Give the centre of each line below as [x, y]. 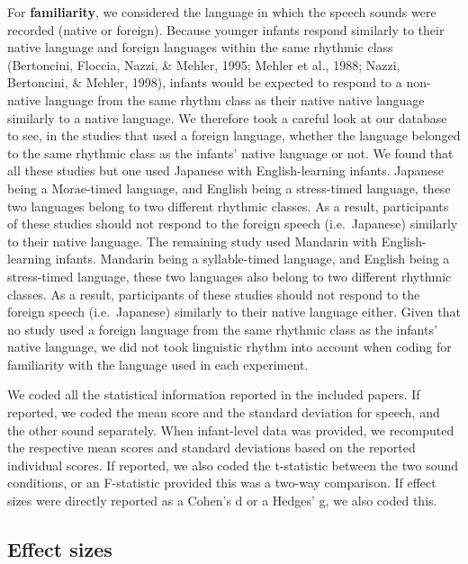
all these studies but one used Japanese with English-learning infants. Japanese [226, 170]
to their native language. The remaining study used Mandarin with [192, 241]
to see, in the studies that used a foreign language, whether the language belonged [234, 135]
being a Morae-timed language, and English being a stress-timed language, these [229, 188]
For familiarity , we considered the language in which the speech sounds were [222, 12]
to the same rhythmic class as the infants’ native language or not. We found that [230, 152]
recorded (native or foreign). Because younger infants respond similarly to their [226, 29]
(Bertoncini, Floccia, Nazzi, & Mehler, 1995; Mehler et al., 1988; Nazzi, [204, 64]
